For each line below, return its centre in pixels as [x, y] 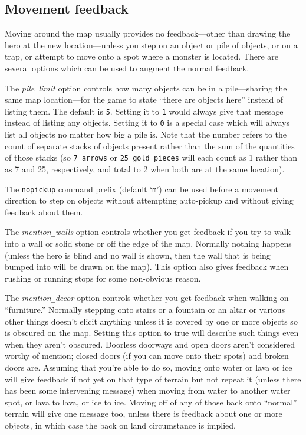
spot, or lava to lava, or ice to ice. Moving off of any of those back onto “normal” [151, 402]
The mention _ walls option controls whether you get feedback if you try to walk [148, 232]
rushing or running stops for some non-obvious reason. [103, 278]
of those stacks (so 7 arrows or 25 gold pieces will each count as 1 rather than [151, 157]
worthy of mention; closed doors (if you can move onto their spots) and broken [147, 356]
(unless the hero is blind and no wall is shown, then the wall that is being [138, 255]
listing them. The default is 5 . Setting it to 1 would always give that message [144, 111]
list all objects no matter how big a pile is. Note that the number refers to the [146, 134]
